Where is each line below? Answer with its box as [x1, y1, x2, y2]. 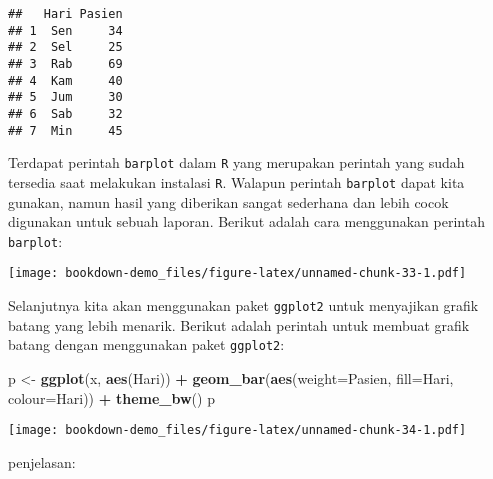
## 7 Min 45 [8, 123, 123, 138]
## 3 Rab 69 [8, 56, 123, 71]
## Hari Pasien [8, 7, 123, 21]
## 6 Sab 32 [8, 106, 123, 121]
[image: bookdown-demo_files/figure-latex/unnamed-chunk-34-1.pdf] [8, 423, 467, 438]
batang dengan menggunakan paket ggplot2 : [8, 334, 285, 355]
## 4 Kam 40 [8, 73, 123, 88]
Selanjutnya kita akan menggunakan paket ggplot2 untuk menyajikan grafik [8, 295, 479, 316]
